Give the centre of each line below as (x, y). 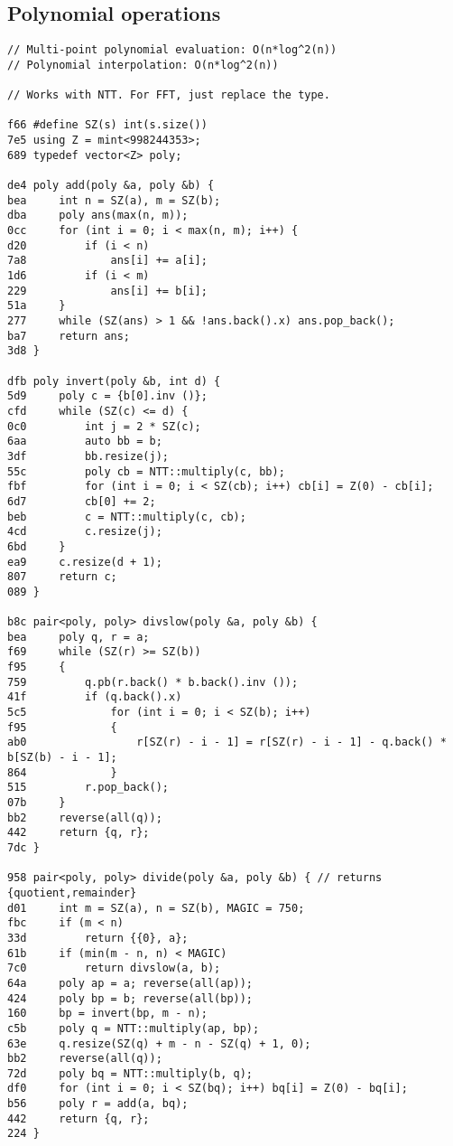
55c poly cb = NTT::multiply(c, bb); (146, 471)
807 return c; (62, 577)
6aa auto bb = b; (85, 441)
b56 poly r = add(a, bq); (98, 1104)
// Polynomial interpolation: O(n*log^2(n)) (143, 65)
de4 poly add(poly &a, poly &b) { (111, 186)
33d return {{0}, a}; (98, 938)
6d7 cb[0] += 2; (82, 501)
